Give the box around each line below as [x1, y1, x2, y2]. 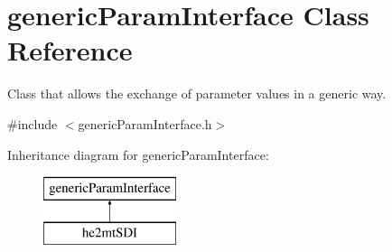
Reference [7, 32, 133, 69]
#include [7, 114, 58, 133]
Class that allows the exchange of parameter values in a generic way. [7, 84, 387, 103]
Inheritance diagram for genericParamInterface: [7, 145, 269, 163]
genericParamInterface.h [78, 114, 212, 133]
